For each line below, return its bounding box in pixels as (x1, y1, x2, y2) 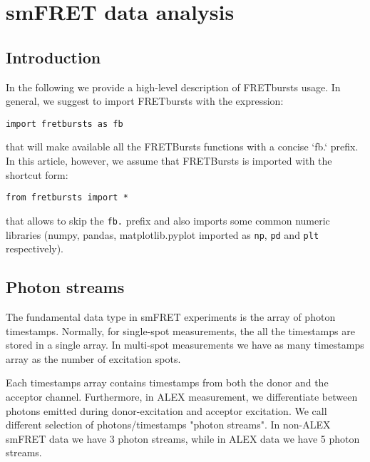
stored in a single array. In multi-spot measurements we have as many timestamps (6, 337, 364, 352)
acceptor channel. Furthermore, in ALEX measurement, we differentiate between (6, 389, 358, 404)
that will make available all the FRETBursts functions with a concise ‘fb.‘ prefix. (6, 139, 359, 154)
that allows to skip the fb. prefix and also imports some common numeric (6, 212, 330, 227)
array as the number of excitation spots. (6, 351, 181, 366)
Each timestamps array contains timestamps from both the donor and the (6, 375, 329, 390)
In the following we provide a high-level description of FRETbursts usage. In (6, 79, 341, 94)
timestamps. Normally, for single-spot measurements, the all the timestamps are (6, 323, 355, 338)
